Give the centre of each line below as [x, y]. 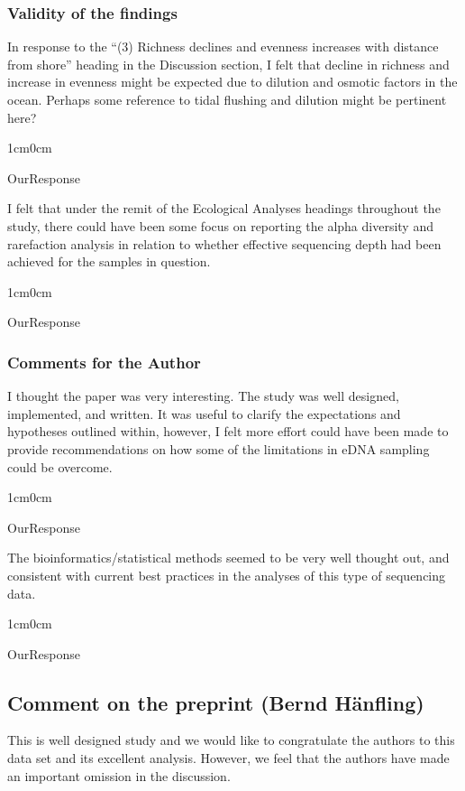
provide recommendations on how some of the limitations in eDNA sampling [219, 448]
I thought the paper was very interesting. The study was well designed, [203, 396]
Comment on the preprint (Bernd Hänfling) [216, 702]
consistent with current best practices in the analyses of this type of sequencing [227, 575]
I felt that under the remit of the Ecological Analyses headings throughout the [224, 208]
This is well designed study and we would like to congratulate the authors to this [231, 740]
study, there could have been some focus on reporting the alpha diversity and [220, 225]
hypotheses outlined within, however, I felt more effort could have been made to [228, 431]
